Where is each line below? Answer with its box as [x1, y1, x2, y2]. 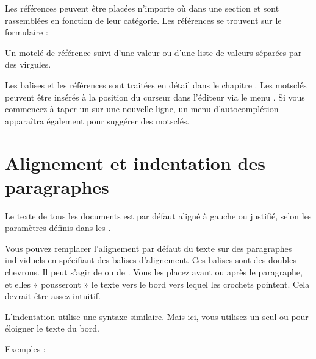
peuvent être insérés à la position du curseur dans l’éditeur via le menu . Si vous [5, 90, 305, 103]
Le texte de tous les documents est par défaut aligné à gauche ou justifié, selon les [5, 209, 312, 222]
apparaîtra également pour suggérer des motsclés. [5, 114, 190, 127]
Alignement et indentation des [5, 150, 265, 175]
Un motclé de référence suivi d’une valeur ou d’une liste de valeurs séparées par [5, 46, 302, 59]
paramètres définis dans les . [5, 221, 111, 234]
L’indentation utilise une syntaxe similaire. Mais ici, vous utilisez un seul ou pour [5, 310, 309, 322]
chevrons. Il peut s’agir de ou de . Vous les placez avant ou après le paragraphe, [5, 266, 303, 279]
